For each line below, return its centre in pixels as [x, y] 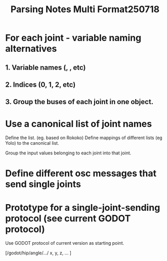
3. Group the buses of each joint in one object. [79, 102]
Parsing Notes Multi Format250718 [85, 9]
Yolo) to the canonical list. [32, 143]
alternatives [31, 49]
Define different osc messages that [81, 173]
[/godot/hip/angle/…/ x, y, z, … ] [38, 253]
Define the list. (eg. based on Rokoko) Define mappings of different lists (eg [84, 138]
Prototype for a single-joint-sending [83, 207]
